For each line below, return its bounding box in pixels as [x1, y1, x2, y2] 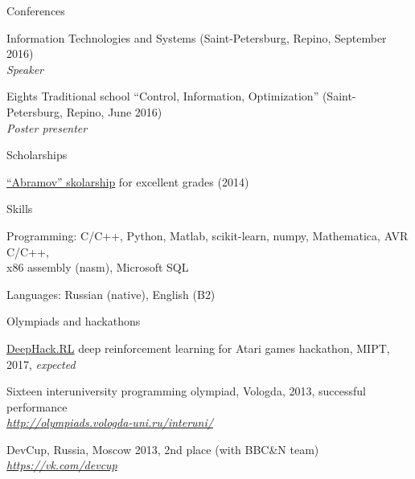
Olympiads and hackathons [6, 313, 141, 330]
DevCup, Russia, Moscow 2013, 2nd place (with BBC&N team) [6, 440, 319, 457]
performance [6, 398, 68, 415]
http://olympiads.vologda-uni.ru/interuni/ [6, 414, 213, 431]
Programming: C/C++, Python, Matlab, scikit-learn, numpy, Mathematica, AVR [6, 227, 409, 244]
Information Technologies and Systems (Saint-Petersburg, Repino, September [6, 29, 387, 46]
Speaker [6, 60, 43, 77]
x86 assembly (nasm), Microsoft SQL [6, 259, 189, 276]
